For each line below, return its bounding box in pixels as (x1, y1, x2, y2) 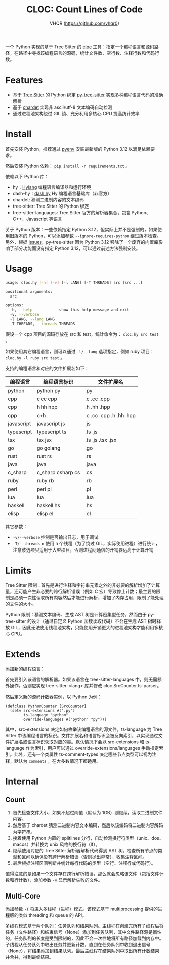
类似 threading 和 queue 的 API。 (18, 912, 87, 918)
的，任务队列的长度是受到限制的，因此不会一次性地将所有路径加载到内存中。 (5, 935, 164, 941)
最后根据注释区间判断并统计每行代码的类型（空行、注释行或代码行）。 (12, 860, 156, 866)
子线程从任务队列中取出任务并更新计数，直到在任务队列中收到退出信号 (5, 942, 151, 948)
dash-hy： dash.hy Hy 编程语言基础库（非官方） (12, 190, 112, 196)
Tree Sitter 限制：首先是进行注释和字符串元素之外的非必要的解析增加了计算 (5, 582, 160, 588)
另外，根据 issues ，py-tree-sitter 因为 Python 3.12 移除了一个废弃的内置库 (5, 239, 159, 245)
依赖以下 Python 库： (5, 173, 49, 179)
